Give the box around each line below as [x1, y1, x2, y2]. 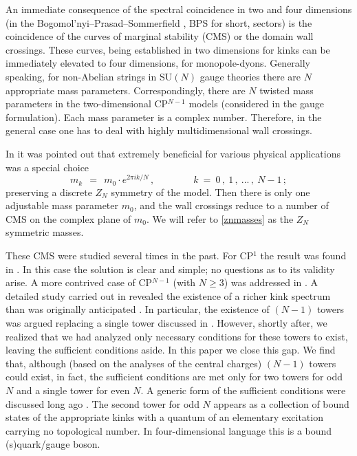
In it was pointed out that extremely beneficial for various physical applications [6, 146, 340, 160]
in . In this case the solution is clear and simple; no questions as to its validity [6, 261, 335, 276]
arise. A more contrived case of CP [6, 275, 153, 290]
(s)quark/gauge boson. [6, 437, 100, 451]
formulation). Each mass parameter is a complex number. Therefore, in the [6, 109, 322, 124]
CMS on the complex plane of [6, 211, 131, 226]
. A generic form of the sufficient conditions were [140, 382, 346, 397]
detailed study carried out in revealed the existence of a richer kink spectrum [6, 288, 331, 303]
